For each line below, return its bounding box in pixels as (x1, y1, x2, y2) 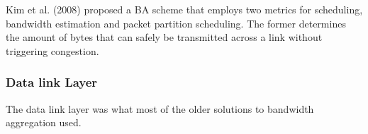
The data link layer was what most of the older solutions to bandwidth (6, 101, 314, 116)
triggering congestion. (6, 43, 99, 58)
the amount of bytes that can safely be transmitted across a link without (6, 30, 323, 44)
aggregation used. (6, 115, 82, 130)
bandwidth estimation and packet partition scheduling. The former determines (6, 16, 346, 30)
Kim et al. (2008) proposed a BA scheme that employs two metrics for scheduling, (6, 2, 363, 16)
